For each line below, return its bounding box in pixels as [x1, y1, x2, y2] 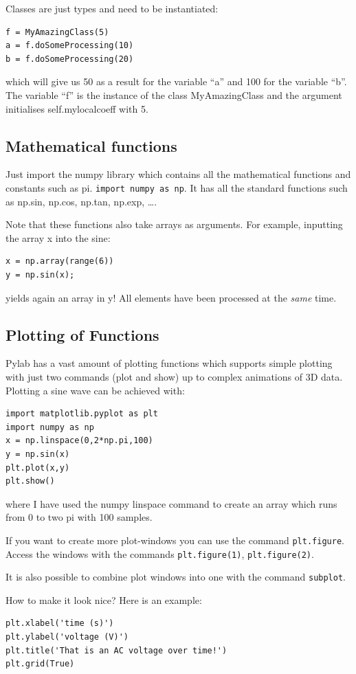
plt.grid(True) [5, 659, 75, 669]
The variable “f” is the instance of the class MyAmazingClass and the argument [5, 87, 342, 102]
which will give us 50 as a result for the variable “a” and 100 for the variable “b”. [5, 74, 347, 89]
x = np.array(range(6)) [5, 256, 114, 267]
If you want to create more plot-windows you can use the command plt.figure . [5, 532, 344, 547]
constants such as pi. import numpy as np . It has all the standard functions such [5, 180, 348, 194]
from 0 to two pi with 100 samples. [5, 510, 153, 524]
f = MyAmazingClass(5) [5, 27, 109, 37]
